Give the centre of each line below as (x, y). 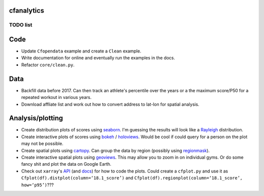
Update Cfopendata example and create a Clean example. (81, 51)
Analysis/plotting (36, 118)
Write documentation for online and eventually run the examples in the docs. (98, 58)
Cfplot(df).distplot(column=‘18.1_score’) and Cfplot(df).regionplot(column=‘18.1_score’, (132, 178)
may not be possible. (42, 144)
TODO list (21, 25)
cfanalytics (27, 11)
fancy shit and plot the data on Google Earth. (66, 164)
